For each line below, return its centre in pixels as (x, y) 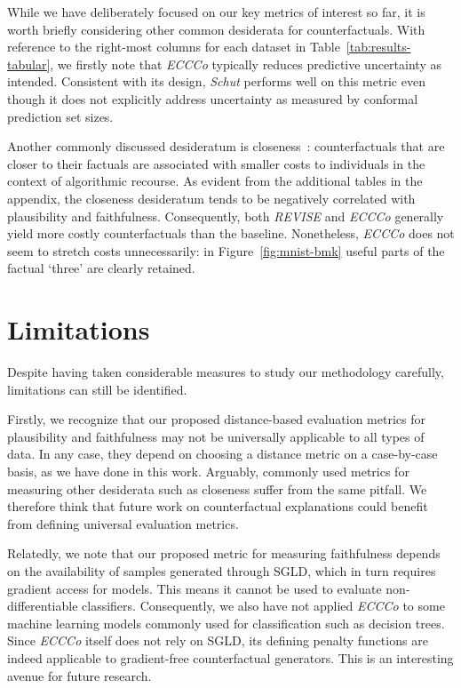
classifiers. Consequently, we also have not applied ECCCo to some (263, 606)
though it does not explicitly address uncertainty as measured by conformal (213, 98)
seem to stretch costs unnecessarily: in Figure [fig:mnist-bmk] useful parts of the (226, 250)
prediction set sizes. (60, 116)
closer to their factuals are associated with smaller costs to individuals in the (216, 163)
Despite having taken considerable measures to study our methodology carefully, (226, 372)
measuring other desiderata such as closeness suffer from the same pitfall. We (217, 488)
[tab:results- (378, 47)
